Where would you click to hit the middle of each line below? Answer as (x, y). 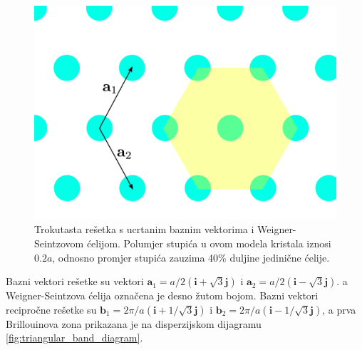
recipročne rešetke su (51, 309)
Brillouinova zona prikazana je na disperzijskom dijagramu (134, 323)
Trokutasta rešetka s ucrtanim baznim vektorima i (144, 229)
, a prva (339, 309)
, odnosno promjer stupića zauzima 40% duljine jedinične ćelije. (191, 257)
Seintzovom (59, 243)
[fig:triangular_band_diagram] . (74, 338)
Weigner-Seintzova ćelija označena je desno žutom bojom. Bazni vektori (162, 295)
